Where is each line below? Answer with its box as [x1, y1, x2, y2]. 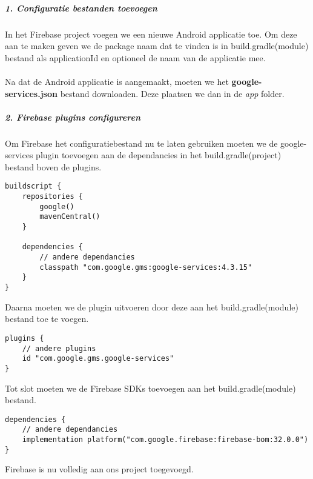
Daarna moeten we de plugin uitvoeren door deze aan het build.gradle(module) [5, 300, 298, 313]
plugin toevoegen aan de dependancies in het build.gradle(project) [36, 149, 282, 161]
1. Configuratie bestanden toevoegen [5, 1, 157, 14]
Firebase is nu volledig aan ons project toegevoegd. [5, 463, 194, 475]
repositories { [22, 192, 83, 201]
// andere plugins [22, 344, 96, 353]
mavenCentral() [39, 212, 100, 221]
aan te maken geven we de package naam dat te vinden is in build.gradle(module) [5, 39, 309, 52]
